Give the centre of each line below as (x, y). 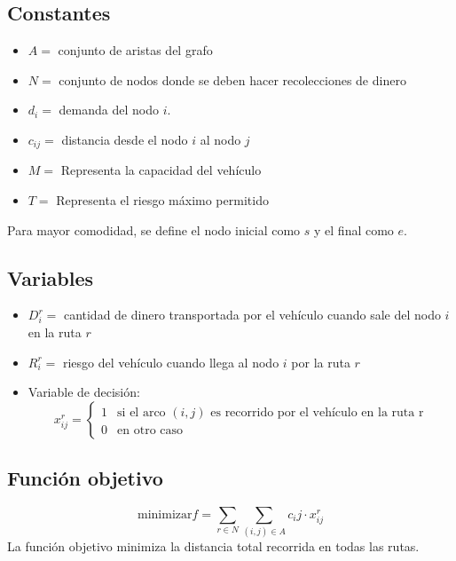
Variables (51, 277)
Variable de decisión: (84, 392)
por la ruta (321, 362)
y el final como (354, 229)
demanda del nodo (109, 110)
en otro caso (150, 430)
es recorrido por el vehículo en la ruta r (317, 412)
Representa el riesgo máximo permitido (162, 200)
